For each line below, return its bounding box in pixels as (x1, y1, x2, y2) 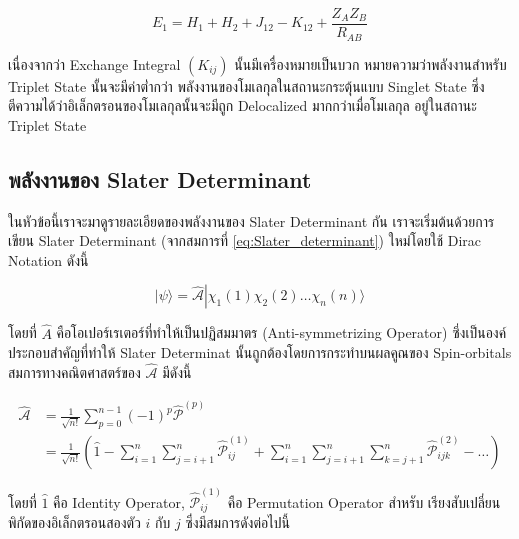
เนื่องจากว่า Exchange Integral (8, 53, 181, 74)
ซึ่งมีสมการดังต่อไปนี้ (185, 512, 290, 533)
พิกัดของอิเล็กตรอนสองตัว (8, 512, 141, 533)
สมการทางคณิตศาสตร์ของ (8, 361, 141, 382)
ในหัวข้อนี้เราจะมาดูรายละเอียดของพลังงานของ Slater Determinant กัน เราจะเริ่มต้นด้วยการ (8, 210, 495, 231)
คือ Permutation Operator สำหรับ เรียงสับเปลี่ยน (227, 491, 501, 512)
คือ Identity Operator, (53, 491, 185, 512)
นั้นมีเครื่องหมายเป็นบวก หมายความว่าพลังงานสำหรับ (234, 53, 507, 74)
